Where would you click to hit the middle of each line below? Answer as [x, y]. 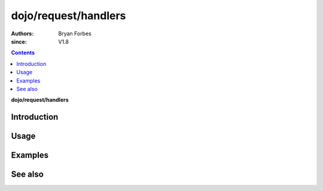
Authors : [22, 34]
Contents [23, 53]
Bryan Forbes [75, 34]
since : [19, 41]
